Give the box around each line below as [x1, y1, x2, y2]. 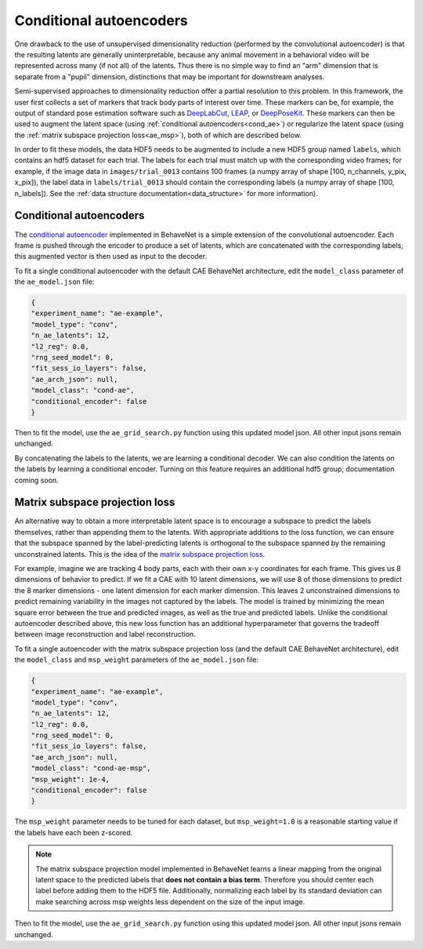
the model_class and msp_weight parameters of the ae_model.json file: [14, 655, 259, 664]
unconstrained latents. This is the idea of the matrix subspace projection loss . [14, 549, 266, 558]
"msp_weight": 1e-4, [31, 775, 110, 784]
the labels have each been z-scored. [14, 827, 133, 837]
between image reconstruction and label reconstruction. [14, 630, 196, 639]
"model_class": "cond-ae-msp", [31, 764, 152, 773]
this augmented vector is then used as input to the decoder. [14, 252, 208, 261]
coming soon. [14, 475, 59, 485]
